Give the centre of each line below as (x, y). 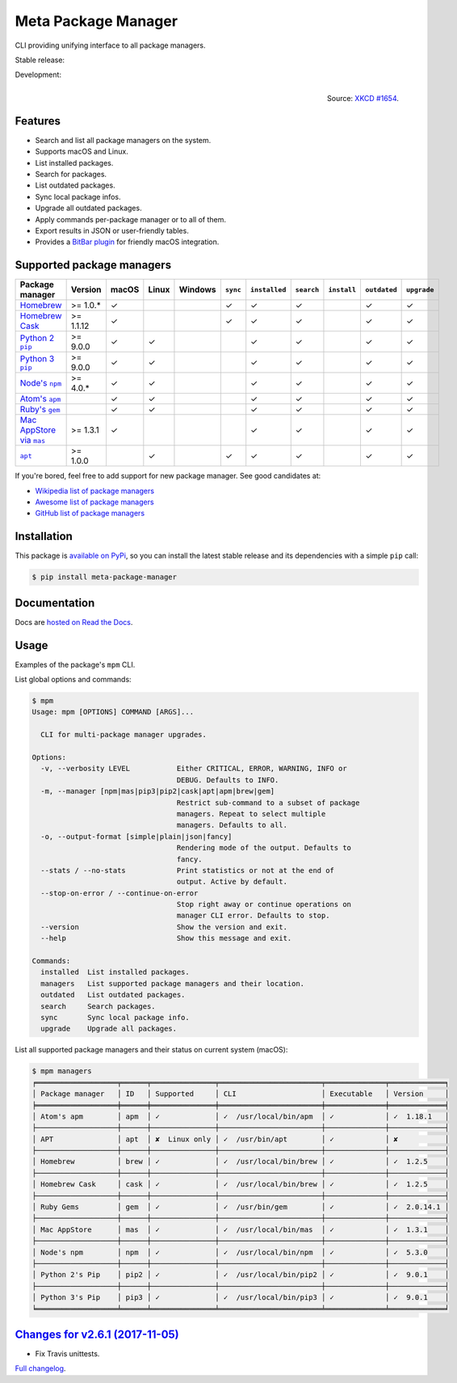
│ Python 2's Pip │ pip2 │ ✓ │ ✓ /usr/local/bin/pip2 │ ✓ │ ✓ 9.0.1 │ (241, 1275)
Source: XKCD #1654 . (363, 98)
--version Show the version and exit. (164, 927)
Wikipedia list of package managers (95, 491)
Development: (38, 75)
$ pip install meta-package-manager (105, 577)
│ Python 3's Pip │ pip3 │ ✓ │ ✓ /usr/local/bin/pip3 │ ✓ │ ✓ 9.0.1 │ (241, 1298)
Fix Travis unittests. (67, 1354)
